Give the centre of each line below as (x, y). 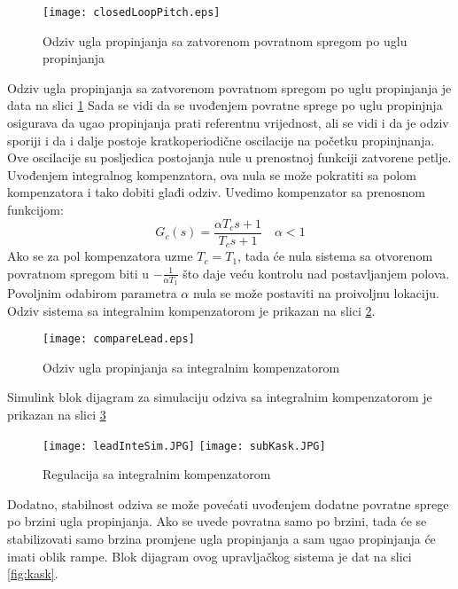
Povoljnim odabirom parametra (92, 292)
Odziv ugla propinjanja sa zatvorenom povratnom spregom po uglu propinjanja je (229, 87)
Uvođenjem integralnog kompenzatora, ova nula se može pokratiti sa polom (212, 174)
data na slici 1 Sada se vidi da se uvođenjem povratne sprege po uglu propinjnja (225, 105)
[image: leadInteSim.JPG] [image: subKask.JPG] (184, 446)
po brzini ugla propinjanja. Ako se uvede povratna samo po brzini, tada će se (217, 521)
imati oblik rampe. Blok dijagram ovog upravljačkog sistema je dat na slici (210, 556)
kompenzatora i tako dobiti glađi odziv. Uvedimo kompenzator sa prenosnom (217, 192)
